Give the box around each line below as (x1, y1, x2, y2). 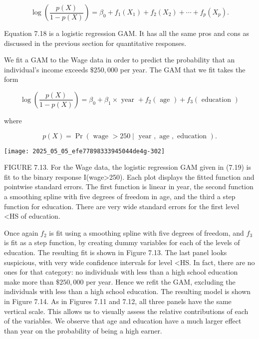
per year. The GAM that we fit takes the (120, 64, 246, 74)
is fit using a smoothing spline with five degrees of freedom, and (49, 227, 244, 238)
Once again (4, 227, 38, 238)
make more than (4, 276, 54, 287)
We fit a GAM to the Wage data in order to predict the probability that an (4, 54, 235, 65)
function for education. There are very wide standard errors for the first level (4, 201, 240, 211)
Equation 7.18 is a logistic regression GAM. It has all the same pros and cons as (4, 28, 250, 38)
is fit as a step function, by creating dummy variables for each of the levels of (4, 237, 240, 248)
